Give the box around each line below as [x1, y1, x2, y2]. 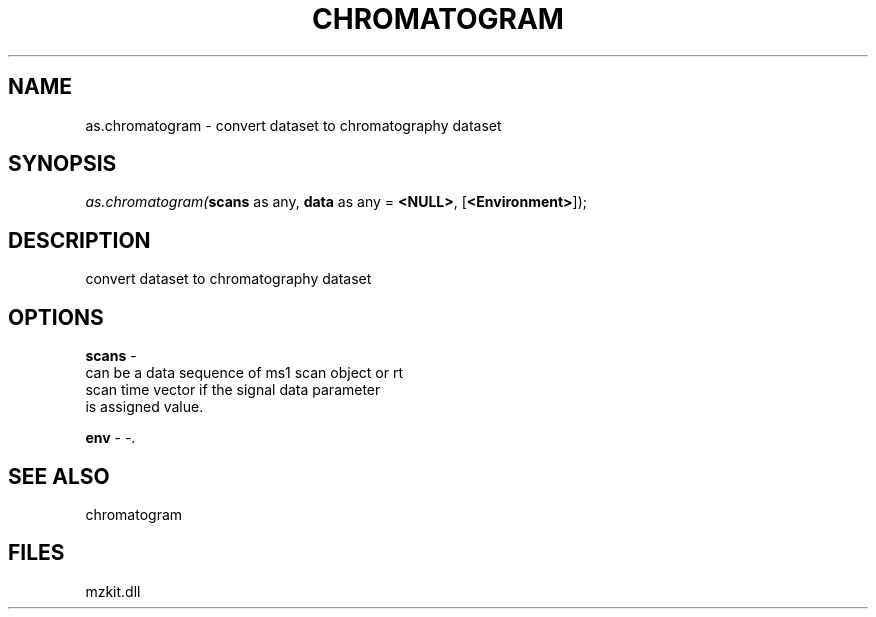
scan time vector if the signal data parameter [85, 381, 381, 399]
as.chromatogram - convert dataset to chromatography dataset [85, 116, 502, 134]
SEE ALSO [8, 463, 110, 489]
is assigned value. [85, 398, 204, 416]
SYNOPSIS [8, 151, 117, 177]
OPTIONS [8, 304, 104, 330]
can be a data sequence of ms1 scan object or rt [85, 364, 403, 382]
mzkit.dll [85, 582, 141, 600]
